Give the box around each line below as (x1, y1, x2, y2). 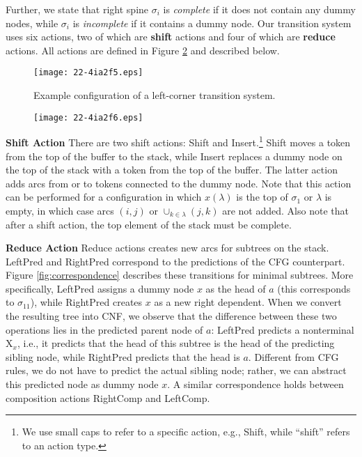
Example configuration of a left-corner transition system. (33, 88, 276, 102)
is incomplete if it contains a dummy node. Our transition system (72, 15, 352, 30)
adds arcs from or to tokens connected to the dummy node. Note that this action (6, 176, 352, 190)
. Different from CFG (248, 349, 339, 364)
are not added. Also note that (222, 203, 349, 217)
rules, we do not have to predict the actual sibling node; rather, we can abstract (6, 363, 347, 378)
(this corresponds (277, 281, 351, 295)
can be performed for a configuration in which (6, 189, 202, 204)
